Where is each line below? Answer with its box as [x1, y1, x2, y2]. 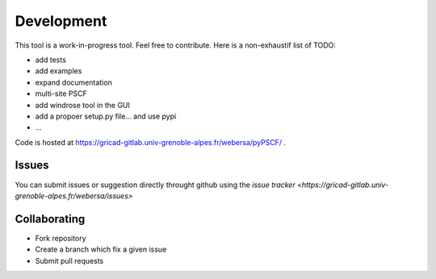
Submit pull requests [35, 256, 104, 265]
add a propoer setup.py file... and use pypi [35, 111, 177, 121]
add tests [35, 55, 66, 65]
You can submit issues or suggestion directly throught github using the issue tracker [15, 180, 296, 189]
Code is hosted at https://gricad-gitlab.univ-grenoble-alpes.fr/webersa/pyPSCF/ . [15, 137, 287, 147]
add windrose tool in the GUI [35, 100, 131, 110]
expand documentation [35, 77, 112, 87]
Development [15, 12, 107, 30]
